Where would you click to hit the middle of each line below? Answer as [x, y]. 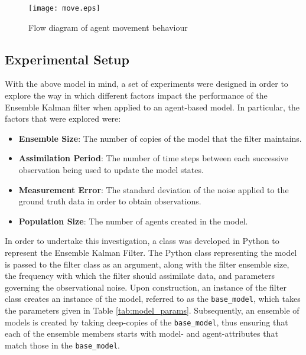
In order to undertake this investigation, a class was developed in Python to [142, 241]
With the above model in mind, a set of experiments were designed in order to [147, 84]
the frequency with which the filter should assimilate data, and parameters [140, 276]
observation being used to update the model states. [111, 170]
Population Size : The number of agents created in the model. [133, 221]
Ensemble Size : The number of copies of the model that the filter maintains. [160, 138]
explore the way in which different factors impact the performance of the [136, 95]
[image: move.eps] [64, 8]
